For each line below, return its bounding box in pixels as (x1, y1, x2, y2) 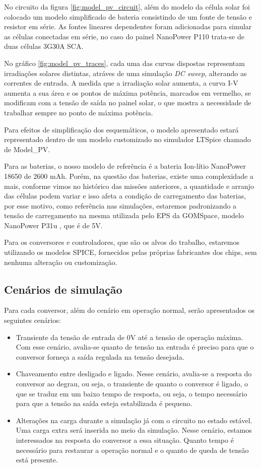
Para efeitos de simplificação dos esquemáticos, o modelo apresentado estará (4, 124, 239, 135)
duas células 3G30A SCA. (4, 41, 84, 51)
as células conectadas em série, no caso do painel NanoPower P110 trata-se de (4, 31, 244, 41)
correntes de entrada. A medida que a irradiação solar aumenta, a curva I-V (4, 78, 238, 88)
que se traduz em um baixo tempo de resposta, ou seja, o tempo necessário (16, 388, 247, 398)
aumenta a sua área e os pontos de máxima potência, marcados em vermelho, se (4, 87, 251, 98)
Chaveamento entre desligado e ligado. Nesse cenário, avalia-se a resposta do (16, 368, 252, 379)
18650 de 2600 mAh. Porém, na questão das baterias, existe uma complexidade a (4, 170, 253, 181)
